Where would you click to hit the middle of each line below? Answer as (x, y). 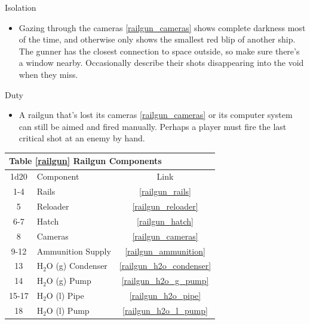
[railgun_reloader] (165, 206)
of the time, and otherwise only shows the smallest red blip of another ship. (157, 39)
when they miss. (48, 74)
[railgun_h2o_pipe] (165, 296)
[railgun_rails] (165, 191)
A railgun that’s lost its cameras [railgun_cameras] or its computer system (156, 115)
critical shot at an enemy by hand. (82, 138)
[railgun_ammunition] (165, 251)
